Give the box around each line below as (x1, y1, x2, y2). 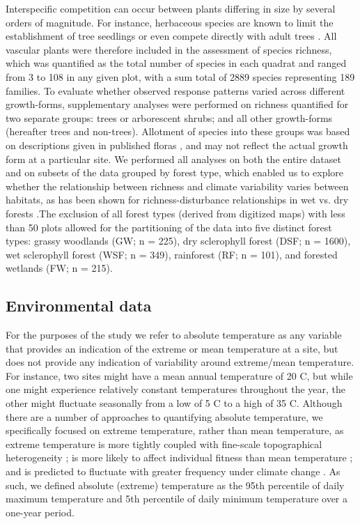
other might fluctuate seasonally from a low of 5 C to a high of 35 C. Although (6, 396, 343, 410)
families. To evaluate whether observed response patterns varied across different (6, 83, 345, 98)
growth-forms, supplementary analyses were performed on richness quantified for (6, 97, 349, 111)
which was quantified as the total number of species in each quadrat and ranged (6, 56, 347, 70)
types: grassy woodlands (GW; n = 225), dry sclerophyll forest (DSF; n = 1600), (6, 233, 351, 248)
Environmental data (6, 295, 152, 316)
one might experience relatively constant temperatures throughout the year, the (6, 382, 346, 396)
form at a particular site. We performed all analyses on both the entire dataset (6, 151, 341, 166)
